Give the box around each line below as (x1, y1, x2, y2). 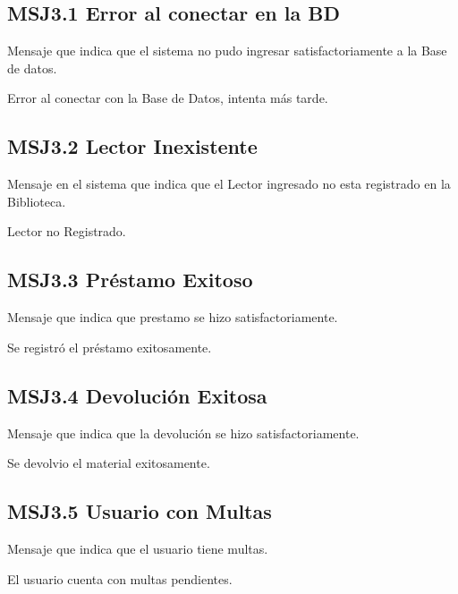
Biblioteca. (7, 191, 66, 210)
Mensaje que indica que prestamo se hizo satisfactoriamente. (7, 308, 338, 327)
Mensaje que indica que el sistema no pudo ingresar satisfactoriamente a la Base (7, 41, 447, 60)
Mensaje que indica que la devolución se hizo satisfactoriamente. (7, 423, 360, 442)
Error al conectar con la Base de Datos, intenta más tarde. (7, 89, 328, 107)
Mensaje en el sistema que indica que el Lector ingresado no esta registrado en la (7, 174, 451, 193)
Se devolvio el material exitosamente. (7, 454, 210, 472)
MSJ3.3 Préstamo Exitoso (7, 266, 253, 293)
